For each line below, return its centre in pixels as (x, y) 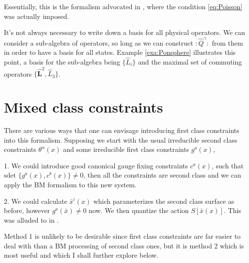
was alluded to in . (31, 220)
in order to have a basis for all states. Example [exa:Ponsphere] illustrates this (120, 52)
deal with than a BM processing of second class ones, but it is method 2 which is (124, 245)
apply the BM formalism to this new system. (70, 184)
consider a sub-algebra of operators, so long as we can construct (99, 42)
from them (227, 42)
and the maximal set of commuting (190, 61)
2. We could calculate (36, 201)
